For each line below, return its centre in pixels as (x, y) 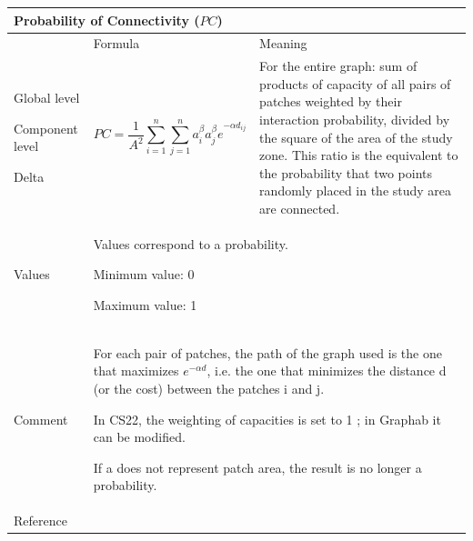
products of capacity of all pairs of (355, 83)
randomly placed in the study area (356, 190)
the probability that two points (346, 172)
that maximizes (136, 371)
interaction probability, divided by (355, 119)
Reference (40, 521)
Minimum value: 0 (144, 274)
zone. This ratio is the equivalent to (359, 155)
